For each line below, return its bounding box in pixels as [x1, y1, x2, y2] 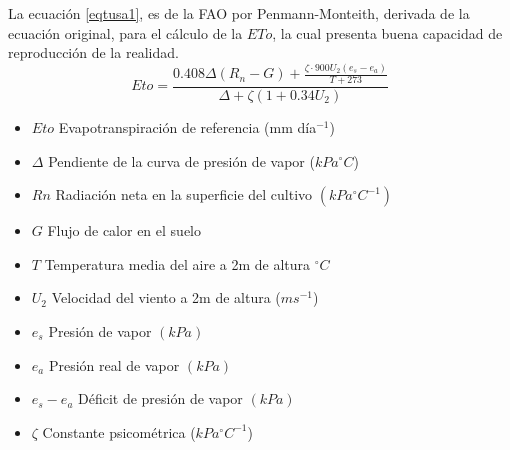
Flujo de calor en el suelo [47, 220, 201, 241]
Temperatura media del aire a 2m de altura [44, 253, 311, 274]
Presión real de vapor [48, 354, 180, 375]
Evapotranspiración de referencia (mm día [58, 116, 317, 137]
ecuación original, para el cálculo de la [8, 22, 243, 43]
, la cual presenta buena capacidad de [272, 22, 503, 43]
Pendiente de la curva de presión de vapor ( [48, 150, 315, 171]
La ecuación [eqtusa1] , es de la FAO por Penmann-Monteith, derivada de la [8, 3, 470, 23]
